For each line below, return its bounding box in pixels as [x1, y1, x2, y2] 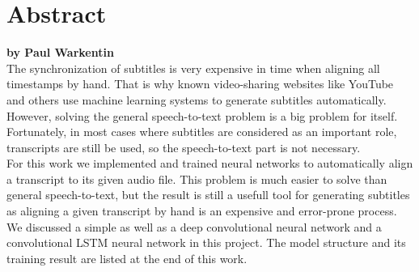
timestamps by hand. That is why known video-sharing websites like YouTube [6, 75, 394, 92]
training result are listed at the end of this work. [6, 249, 248, 266]
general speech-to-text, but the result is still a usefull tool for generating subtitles [6, 186, 410, 203]
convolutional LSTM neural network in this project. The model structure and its [6, 234, 406, 251]
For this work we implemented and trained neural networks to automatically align [6, 155, 413, 172]
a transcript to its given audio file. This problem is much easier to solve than [6, 170, 387, 187]
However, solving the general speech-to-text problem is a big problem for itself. [6, 107, 398, 124]
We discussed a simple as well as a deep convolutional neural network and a [6, 218, 382, 235]
